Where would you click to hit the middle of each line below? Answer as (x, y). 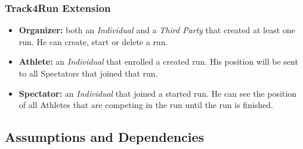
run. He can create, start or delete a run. (93, 41)
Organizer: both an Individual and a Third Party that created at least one (157, 30)
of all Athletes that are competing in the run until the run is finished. (146, 105)
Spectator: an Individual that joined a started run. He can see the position (158, 93)
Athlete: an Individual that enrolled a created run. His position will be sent (158, 61)
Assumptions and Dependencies (105, 137)
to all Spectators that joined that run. (88, 73)
